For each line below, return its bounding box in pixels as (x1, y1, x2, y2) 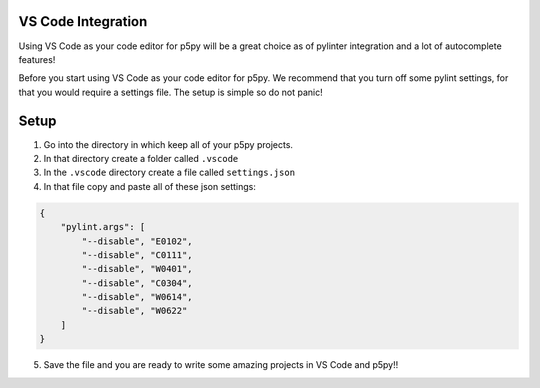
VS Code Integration (18, 13, 148, 30)
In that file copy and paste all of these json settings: (43, 180, 257, 192)
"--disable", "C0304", (81, 277, 194, 289)
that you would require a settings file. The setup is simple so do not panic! (18, 86, 324, 98)
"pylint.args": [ (60, 221, 146, 233)
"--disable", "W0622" (81, 305, 188, 317)
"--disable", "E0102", (81, 235, 194, 247)
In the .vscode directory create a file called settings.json (43, 166, 295, 179)
